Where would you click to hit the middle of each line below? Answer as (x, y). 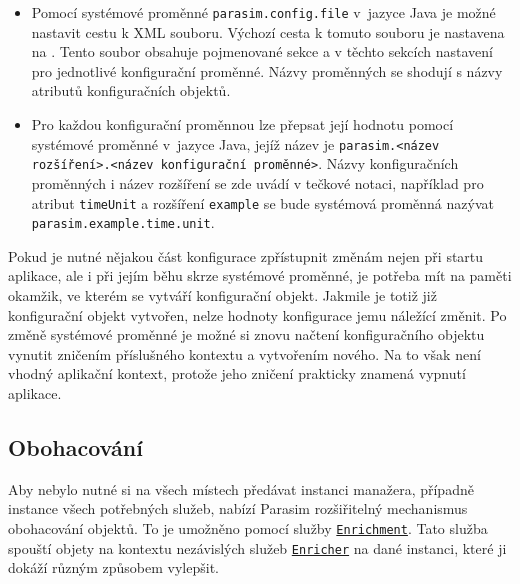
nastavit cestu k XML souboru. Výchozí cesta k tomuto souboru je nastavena (268, 31)
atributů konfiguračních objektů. (131, 90)
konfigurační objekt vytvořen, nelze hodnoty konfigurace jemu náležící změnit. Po (257, 314)
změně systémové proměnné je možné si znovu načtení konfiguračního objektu (246, 334)
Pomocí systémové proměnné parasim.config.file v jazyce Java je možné (263, 12)
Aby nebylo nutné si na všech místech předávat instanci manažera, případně (241, 488)
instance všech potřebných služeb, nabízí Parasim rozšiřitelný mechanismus (238, 508)
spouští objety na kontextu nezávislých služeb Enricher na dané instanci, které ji (257, 547)
